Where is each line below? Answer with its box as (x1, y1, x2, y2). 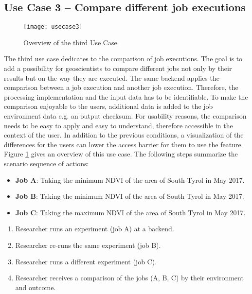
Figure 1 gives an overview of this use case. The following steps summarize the (4, 149, 238, 159)
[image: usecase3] (23, 23, 83, 31)
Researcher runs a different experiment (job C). (15, 256, 157, 266)
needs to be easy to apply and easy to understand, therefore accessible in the (4, 120, 233, 130)
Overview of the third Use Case (23, 37, 117, 47)
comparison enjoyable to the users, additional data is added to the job (4, 101, 213, 111)
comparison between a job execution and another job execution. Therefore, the (4, 82, 238, 92)
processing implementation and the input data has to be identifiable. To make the (4, 91, 248, 102)
